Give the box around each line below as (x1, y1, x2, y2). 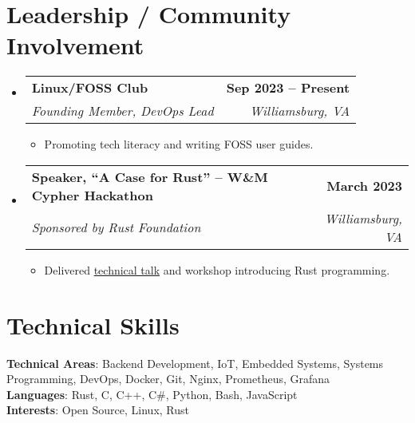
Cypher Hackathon (31, 185, 153, 204)
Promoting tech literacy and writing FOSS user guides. (44, 136, 314, 152)
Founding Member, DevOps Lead (31, 101, 214, 121)
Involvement (6, 29, 144, 61)
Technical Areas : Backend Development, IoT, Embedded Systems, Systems (6, 354, 384, 371)
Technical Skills (6, 308, 180, 341)
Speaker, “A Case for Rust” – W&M (31, 167, 268, 186)
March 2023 (326, 176, 402, 196)
